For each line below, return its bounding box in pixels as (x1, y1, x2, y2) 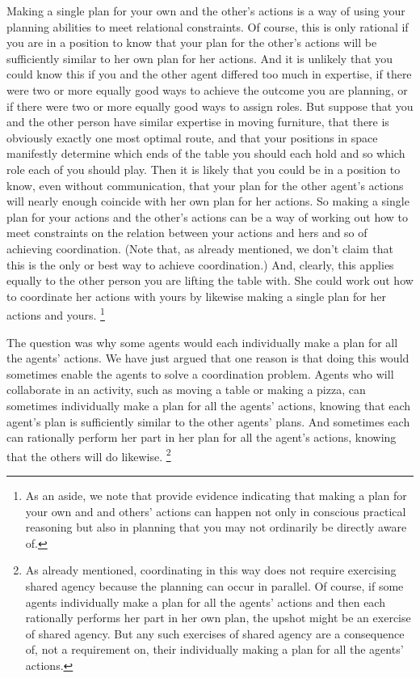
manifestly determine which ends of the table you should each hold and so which (6, 145, 405, 162)
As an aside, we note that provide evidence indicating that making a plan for (25, 486, 407, 503)
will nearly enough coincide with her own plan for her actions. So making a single (6, 193, 409, 210)
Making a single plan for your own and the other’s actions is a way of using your (6, 2, 405, 19)
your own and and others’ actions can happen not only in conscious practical (25, 502, 406, 519)
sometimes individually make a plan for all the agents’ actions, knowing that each (6, 396, 411, 413)
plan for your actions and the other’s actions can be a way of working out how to (6, 208, 408, 225)
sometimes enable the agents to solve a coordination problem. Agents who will (6, 365, 394, 382)
